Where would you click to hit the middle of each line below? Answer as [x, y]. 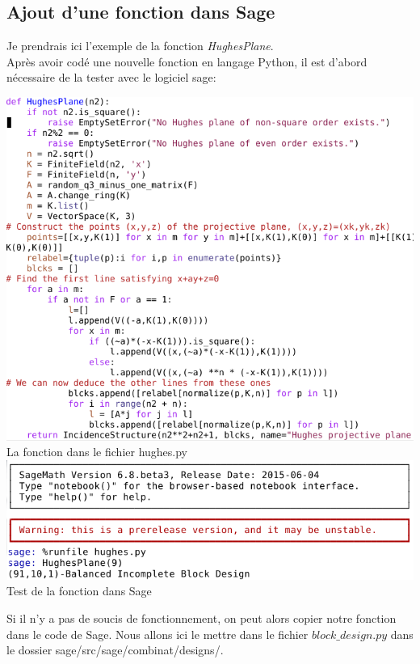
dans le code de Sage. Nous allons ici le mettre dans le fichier [157, 634]
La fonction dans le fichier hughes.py [97, 452]
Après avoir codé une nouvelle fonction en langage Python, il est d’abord [187, 61]
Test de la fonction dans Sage [79, 591]
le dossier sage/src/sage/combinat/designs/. [115, 650]
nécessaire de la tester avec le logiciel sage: [111, 77]
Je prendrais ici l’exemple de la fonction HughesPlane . [140, 46]
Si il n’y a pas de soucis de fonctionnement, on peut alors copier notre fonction [202, 617]
